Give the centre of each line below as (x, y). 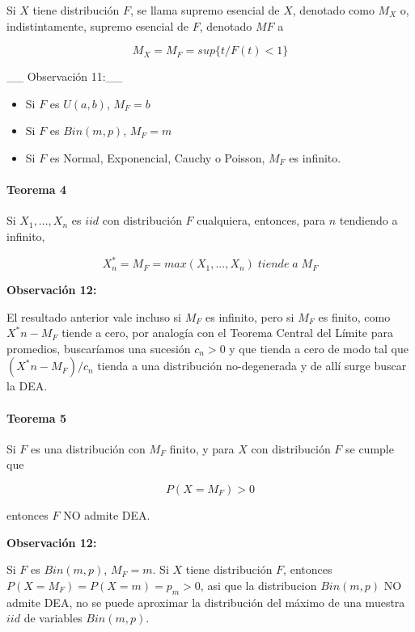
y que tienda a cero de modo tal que (319, 348)
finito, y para (202, 448)
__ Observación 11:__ (65, 76)
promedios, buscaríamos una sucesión (99, 348)
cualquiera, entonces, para (261, 220)
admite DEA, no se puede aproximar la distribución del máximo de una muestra (206, 602)
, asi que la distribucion (258, 585)
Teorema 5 (36, 417)
